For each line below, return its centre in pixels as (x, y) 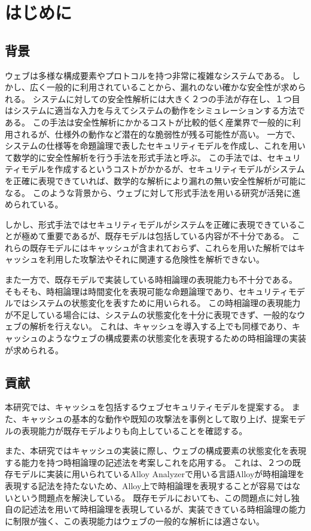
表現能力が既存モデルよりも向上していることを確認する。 (134, 430)
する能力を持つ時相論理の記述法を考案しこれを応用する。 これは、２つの (149, 462)
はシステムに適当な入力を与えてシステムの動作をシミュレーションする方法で (155, 110)
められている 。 (34, 204)
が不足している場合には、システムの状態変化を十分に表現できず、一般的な (151, 314)
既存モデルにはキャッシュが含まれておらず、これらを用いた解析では (163, 247)
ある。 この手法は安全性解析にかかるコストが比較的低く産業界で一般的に (149, 122)
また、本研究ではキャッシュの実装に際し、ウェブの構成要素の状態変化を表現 (155, 451)
